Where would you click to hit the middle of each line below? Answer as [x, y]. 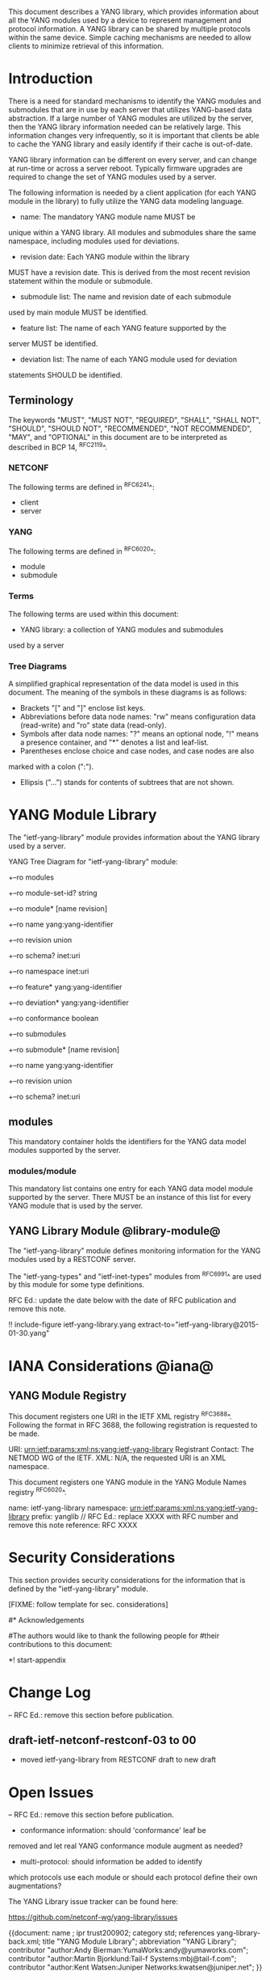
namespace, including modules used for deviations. [94, 241]
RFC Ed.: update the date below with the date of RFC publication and [122, 1300]
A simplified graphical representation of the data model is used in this [124, 683]
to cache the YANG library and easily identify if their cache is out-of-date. [131, 144]
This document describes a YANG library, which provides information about [134, 12]
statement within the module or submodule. [81, 281]
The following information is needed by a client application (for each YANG [132, 192]
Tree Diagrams [37, 666]
